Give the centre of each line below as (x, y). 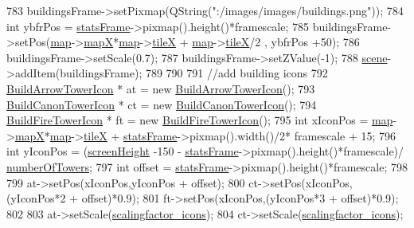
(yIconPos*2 (36, 198)
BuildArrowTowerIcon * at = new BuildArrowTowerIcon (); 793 (161, 88)
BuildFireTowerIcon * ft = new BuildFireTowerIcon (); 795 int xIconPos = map (200, 120)
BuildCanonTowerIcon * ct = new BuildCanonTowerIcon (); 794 (162, 104)
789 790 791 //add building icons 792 (236, 73)
